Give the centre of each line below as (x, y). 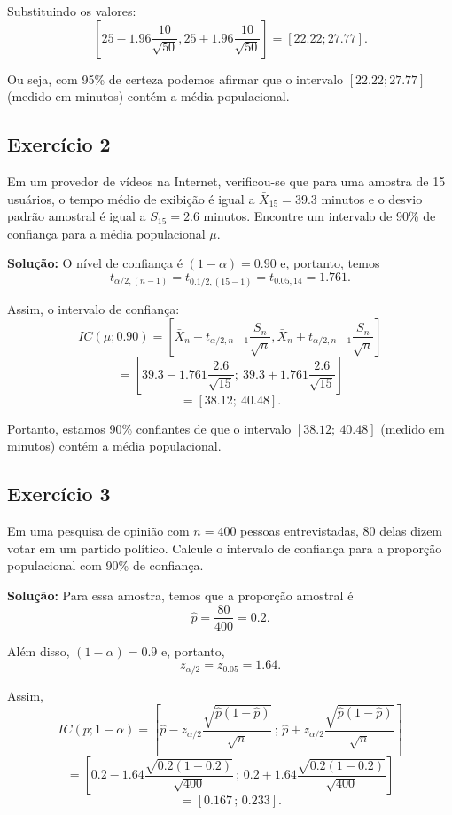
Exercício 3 (59, 494)
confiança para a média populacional (106, 233)
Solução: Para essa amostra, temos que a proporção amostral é (180, 595)
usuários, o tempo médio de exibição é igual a (131, 198)
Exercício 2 (59, 144)
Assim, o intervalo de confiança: (94, 309)
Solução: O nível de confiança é (95, 263)
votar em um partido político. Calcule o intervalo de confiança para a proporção (225, 548)
